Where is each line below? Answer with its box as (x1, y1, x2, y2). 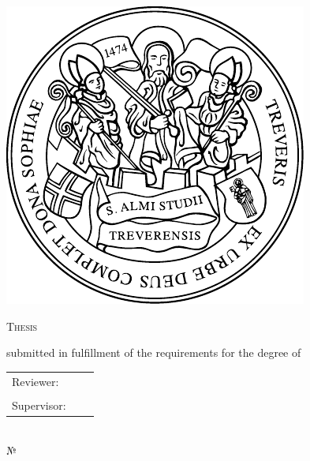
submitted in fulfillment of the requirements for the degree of (6, 344, 301, 361)
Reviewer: (12, 373, 59, 389)
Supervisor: (12, 396, 66, 413)
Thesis (6, 317, 38, 334)
